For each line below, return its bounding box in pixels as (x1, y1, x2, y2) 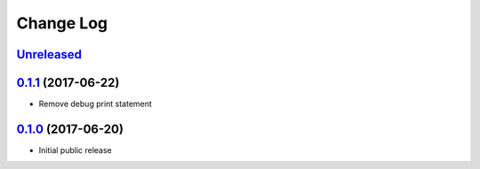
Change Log (16, 13, 108, 33)
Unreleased (16, 47, 83, 62)
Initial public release (38, 144, 113, 155)
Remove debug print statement (38, 98, 153, 110)
